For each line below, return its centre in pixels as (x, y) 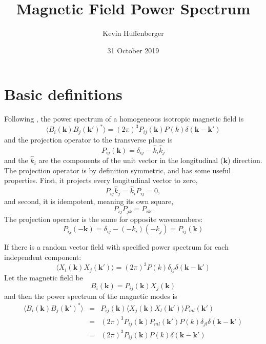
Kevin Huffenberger (133, 33)
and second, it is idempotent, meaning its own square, (89, 201)
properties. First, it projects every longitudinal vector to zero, (101, 180)
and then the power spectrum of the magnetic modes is (91, 296)
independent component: (43, 257)
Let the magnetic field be (44, 277)
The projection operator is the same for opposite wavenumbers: (104, 219)
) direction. (245, 160)
